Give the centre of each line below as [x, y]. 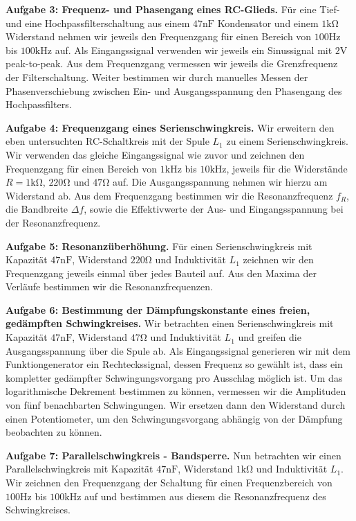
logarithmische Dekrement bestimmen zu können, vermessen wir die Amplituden [176, 391]
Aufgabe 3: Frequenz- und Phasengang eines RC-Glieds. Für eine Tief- [173, 9]
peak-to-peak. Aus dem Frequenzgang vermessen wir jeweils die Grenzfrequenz [172, 63]
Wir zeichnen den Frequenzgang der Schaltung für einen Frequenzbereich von [169, 482]
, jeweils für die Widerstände [287, 168]
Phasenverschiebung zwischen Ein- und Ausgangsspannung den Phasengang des [174, 90]
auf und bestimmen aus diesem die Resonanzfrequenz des [205, 496]
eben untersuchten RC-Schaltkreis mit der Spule [107, 141]
